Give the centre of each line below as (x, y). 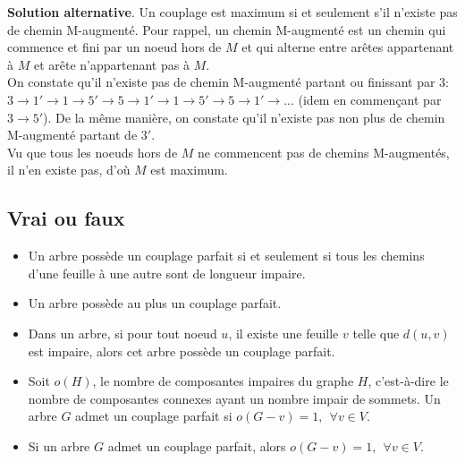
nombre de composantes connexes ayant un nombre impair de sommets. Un (234, 398)
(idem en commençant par (370, 99)
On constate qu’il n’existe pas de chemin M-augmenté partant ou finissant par (221, 82)
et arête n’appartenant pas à (111, 64)
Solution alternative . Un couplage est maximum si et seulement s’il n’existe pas (232, 12)
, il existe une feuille (283, 333)
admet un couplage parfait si (154, 416)
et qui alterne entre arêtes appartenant (348, 47)
